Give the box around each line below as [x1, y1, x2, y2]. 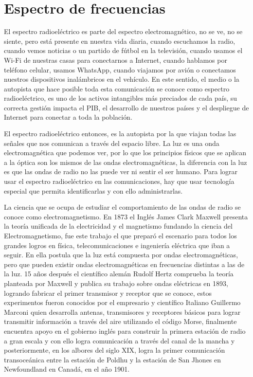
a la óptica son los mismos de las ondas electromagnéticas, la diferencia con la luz [4, 157, 247, 167]
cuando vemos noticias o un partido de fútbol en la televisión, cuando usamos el [4, 45, 243, 55]
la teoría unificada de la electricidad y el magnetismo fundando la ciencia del [4, 221, 233, 231]
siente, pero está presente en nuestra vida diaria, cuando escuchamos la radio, [4, 36, 235, 46]
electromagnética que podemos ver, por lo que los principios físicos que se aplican [4, 147, 246, 158]
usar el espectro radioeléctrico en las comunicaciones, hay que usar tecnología [4, 176, 235, 186]
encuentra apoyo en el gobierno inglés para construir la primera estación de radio [4, 325, 246, 336]
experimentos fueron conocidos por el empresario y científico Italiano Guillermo [4, 297, 241, 307]
